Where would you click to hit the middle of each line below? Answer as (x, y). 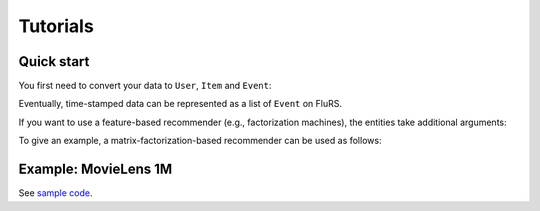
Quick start (54, 61)
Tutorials (56, 26)
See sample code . (56, 193)
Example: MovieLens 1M (95, 169)
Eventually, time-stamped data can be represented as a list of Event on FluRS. (180, 104)
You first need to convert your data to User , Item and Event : (145, 86)
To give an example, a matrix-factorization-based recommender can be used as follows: (200, 141)
